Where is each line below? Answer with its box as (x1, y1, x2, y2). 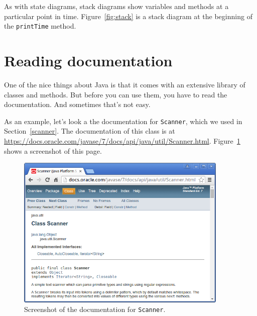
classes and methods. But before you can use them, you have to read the (4, 89, 227, 99)
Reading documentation (4, 50, 173, 71)
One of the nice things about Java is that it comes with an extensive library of (4, 79, 245, 89)
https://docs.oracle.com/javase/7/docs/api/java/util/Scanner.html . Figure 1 (4, 136, 240, 146)
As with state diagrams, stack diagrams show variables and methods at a (4, 1, 229, 11)
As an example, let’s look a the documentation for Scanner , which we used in (4, 116, 242, 126)
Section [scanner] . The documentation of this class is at (4, 126, 175, 136)
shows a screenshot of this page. (4, 145, 102, 156)
